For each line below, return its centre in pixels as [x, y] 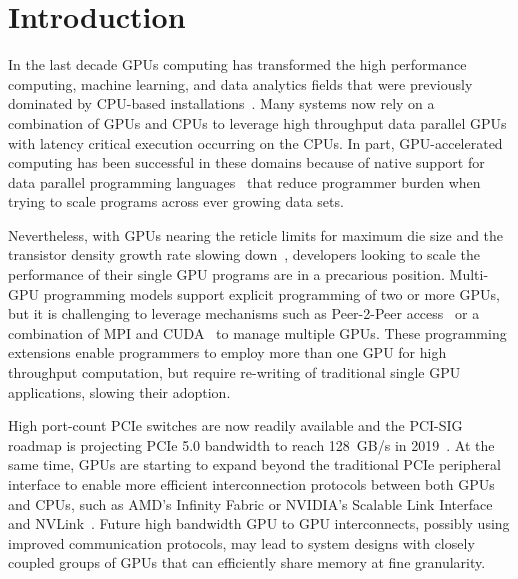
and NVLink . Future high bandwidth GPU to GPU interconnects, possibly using [259, 523]
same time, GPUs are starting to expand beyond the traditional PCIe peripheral [254, 464]
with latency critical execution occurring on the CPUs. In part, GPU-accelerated [255, 142]
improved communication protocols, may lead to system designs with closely [241, 542]
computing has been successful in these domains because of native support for [246, 162]
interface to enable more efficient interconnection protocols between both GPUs [251, 484]
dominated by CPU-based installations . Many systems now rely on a [221, 103]
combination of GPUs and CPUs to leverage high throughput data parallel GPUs [257, 122]
